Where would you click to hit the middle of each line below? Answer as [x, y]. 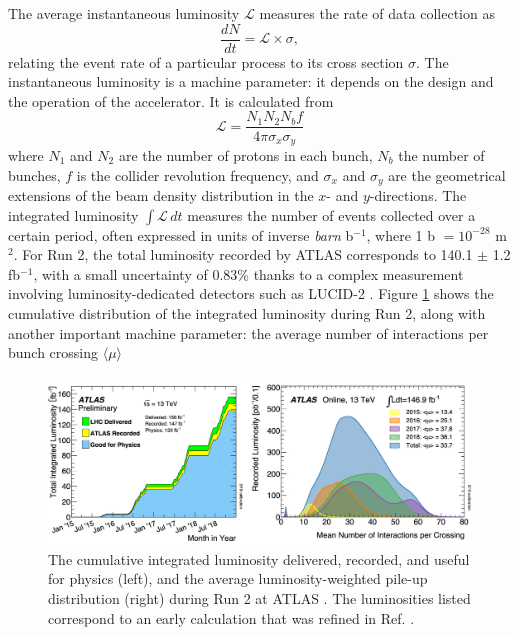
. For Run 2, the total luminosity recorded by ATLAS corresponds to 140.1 [243, 254]
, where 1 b [401, 234]
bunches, [34, 174]
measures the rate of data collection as [377, 13]
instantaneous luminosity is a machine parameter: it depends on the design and [251, 81]
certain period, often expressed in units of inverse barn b [181, 234]
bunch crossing [53, 352]
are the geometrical [447, 174]
